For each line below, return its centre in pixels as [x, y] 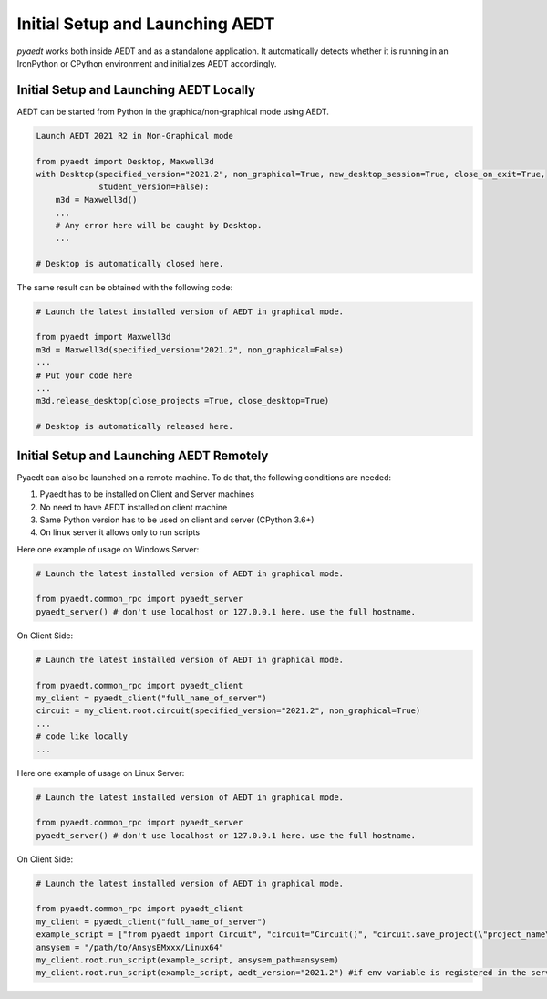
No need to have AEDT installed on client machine [134, 507]
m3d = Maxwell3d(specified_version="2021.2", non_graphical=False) [190, 350]
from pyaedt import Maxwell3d [103, 337]
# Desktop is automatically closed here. [130, 263]
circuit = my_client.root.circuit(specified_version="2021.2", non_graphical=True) [228, 711]
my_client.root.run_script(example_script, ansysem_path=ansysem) [187, 960]
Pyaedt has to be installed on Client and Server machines [147, 494]
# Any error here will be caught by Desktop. [159, 225]
